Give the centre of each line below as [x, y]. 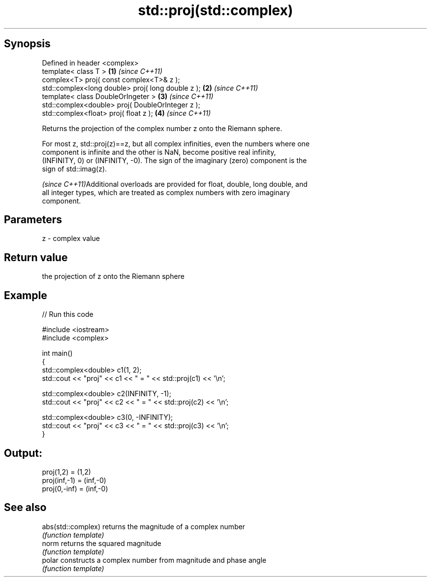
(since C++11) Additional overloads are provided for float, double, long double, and [175, 184]
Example [26, 295]
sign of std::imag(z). [75, 169]
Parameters [33, 220]
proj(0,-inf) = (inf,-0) [75, 488]
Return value [36, 257]
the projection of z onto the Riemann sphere [113, 276]
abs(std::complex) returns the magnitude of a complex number [144, 526]
